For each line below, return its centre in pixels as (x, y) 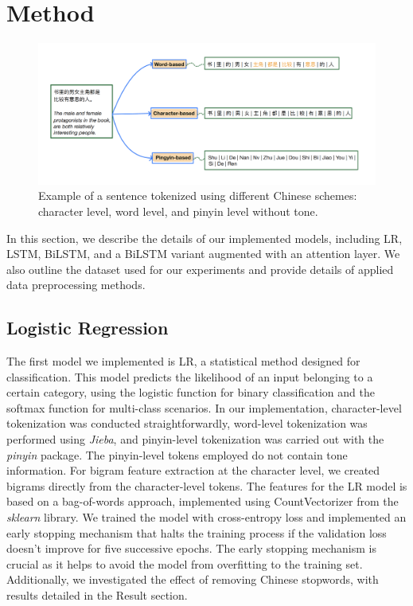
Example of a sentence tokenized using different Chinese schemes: (198, 195)
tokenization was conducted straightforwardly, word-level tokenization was (187, 423)
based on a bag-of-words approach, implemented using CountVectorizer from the (203, 501)
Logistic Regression (88, 328)
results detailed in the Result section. (97, 595)
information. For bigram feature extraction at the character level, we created (193, 470)
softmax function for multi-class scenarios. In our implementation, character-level (204, 407)
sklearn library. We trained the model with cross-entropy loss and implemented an (206, 517)
